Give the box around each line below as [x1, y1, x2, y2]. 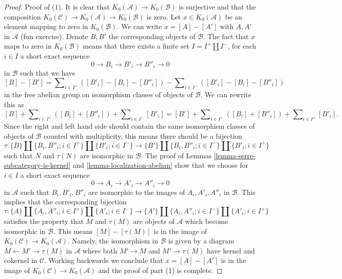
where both [82, 245, 117, 255]
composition [4, 11, 41, 22]
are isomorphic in [80, 150, 133, 160]
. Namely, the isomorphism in [67, 235, 158, 246]
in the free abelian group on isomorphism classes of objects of [4, 89, 193, 100]
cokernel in [4, 255, 38, 265]
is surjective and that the [179, 2, 256, 12]
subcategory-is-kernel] [4, 160, 71, 170]
